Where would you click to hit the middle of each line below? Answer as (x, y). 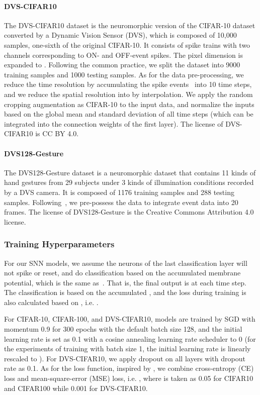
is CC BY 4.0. (57, 133)
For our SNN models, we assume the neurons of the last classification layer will (126, 263)
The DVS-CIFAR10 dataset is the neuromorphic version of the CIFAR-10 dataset (130, 25)
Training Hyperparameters (59, 244)
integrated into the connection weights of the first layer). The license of (114, 123)
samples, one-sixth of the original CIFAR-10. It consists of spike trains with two (127, 44)
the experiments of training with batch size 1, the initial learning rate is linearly (127, 349)
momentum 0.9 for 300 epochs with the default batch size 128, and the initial (123, 329)
